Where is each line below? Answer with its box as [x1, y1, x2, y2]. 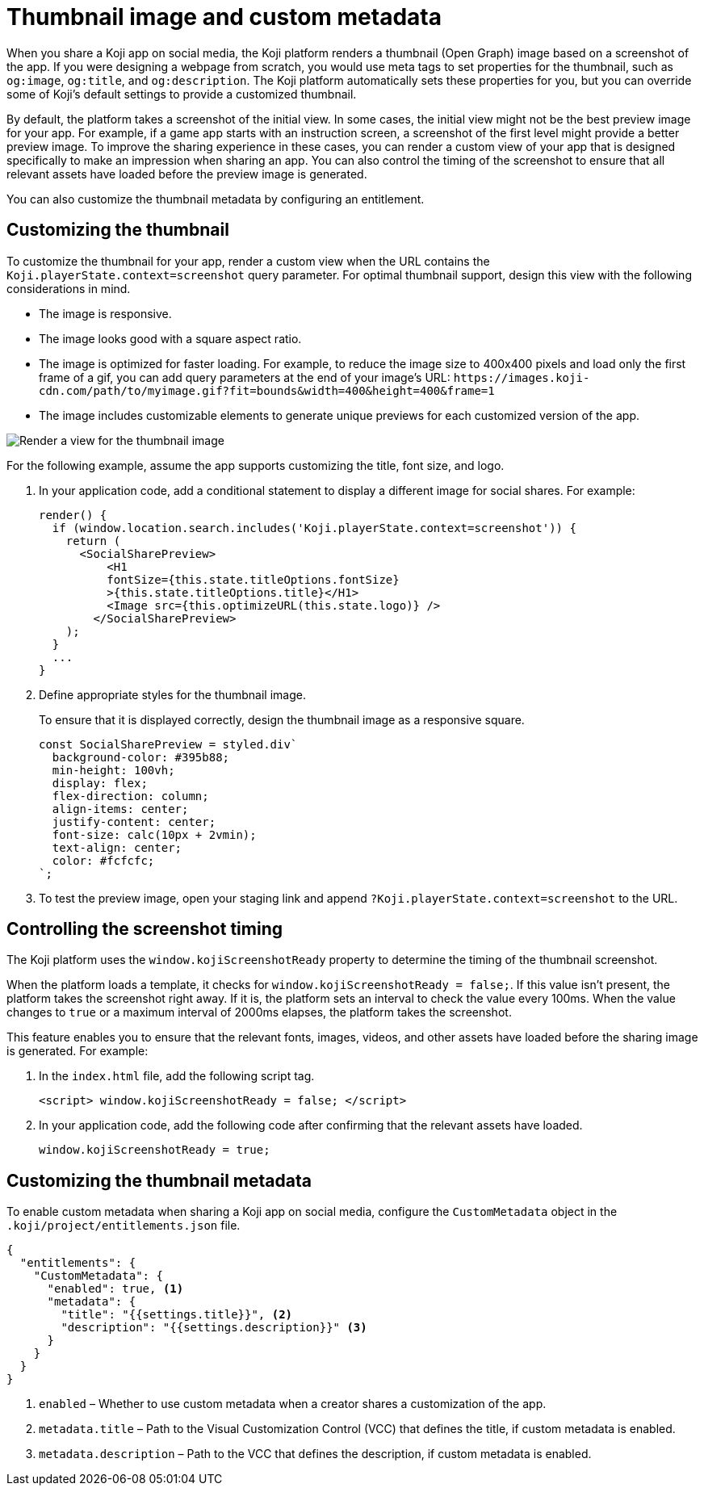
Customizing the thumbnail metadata [6, 1170, 312, 1191]
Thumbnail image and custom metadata [6, 3, 442, 31]
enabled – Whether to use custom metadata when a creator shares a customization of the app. [39, 1397, 547, 1411]
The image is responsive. [39, 306, 172, 321]
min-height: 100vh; [52, 763, 175, 777]
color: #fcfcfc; [52, 853, 155, 867]
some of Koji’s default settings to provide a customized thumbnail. [6, 86, 357, 101]
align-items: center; [52, 802, 189, 815]
